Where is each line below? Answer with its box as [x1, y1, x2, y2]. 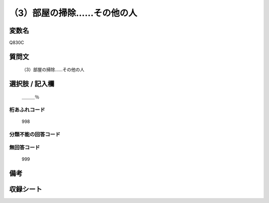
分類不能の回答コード [9, 131, 61, 138]
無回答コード [9, 144, 40, 151]
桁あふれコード [9, 106, 45, 113]
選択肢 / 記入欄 [9, 80, 55, 88]
